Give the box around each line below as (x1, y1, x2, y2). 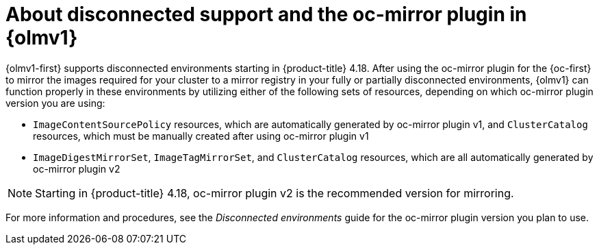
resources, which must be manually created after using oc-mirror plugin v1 (33, 129, 369, 142)
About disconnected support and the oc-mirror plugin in (5, 3, 527, 26)
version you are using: (5, 97, 105, 109)
